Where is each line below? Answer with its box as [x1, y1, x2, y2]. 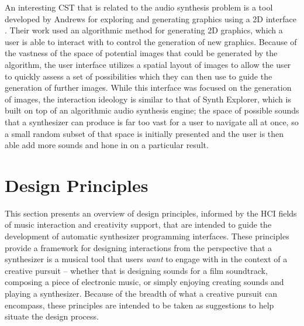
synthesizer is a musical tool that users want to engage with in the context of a [5, 253, 288, 265]
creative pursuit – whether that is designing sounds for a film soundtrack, [5, 264, 268, 276]
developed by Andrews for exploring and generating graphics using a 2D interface [5, 12, 296, 25]
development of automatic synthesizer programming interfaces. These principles [5, 230, 289, 242]
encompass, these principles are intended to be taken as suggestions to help [5, 298, 274, 311]
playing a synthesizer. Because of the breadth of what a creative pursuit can [5, 287, 278, 299]
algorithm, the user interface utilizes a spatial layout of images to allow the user [5, 58, 291, 70]
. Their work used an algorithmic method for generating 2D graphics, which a [5, 24, 283, 36]
